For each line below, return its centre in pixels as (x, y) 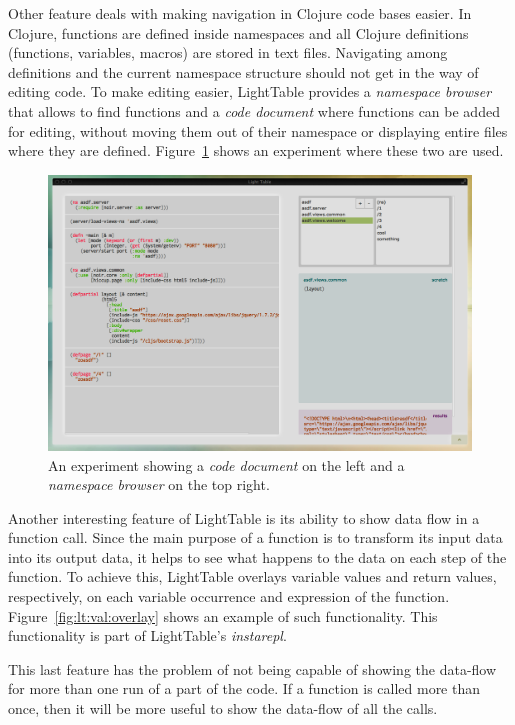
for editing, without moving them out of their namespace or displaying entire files (258, 130)
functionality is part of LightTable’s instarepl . (147, 635)
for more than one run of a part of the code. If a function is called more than (244, 688)
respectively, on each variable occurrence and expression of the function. (229, 596)
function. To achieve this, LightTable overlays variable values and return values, (252, 576)
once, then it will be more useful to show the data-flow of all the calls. (223, 708)
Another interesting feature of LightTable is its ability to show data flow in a (244, 517)
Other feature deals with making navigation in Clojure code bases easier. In (240, 13)
